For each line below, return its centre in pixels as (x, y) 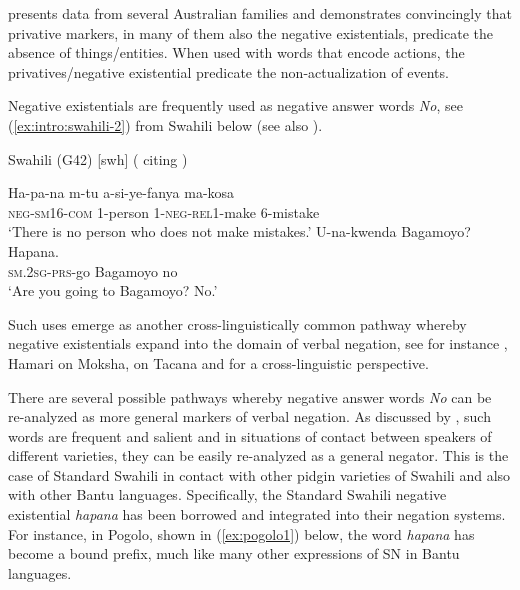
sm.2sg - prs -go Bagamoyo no (93, 270)
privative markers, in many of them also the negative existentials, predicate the (250, 32)
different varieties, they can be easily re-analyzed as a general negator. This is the (258, 455)
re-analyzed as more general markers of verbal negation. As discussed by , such (249, 416)
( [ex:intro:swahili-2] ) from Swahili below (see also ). (165, 124)
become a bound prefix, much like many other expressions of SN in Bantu (234, 553)
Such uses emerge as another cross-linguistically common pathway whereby (237, 323)
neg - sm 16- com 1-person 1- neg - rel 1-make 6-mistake (164, 211)
